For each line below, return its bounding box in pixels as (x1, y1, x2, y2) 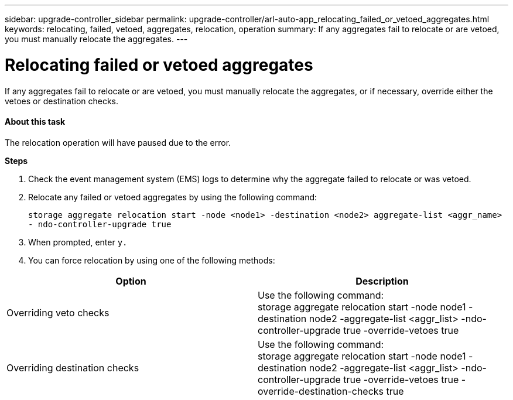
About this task (5, 117, 66, 127)
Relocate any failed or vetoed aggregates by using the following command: (28, 192, 317, 202)
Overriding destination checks (6, 361, 139, 374)
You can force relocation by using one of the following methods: (28, 255, 275, 265)
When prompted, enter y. (28, 237, 128, 247)
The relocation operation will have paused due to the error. (5, 137, 231, 148)
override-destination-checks (258, 385, 384, 397)
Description (355, 275, 409, 287)
